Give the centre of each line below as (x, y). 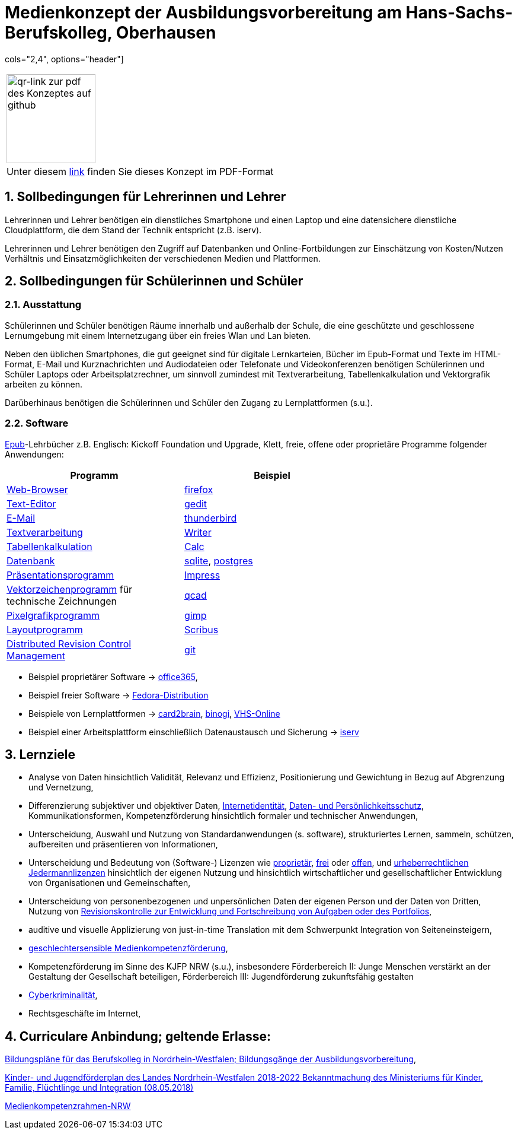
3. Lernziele (40, 754)
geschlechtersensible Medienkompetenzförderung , (128, 948)
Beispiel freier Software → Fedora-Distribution (119, 695)
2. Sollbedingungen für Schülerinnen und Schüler (154, 281)
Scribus (202, 629)
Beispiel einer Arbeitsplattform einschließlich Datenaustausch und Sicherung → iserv (194, 732)
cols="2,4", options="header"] (64, 59)
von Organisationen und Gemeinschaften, (110, 883)
